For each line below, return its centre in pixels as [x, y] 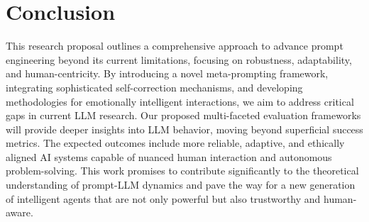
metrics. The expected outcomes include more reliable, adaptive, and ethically [175, 143]
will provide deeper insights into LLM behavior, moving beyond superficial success [184, 129]
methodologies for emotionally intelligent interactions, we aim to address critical [180, 101]
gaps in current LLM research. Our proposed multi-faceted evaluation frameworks [183, 115]
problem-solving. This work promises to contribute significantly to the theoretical [182, 171]
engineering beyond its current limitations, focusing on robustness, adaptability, [179, 59]
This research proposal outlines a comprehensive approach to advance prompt [175, 46]
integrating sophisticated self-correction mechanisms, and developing [154, 87]
